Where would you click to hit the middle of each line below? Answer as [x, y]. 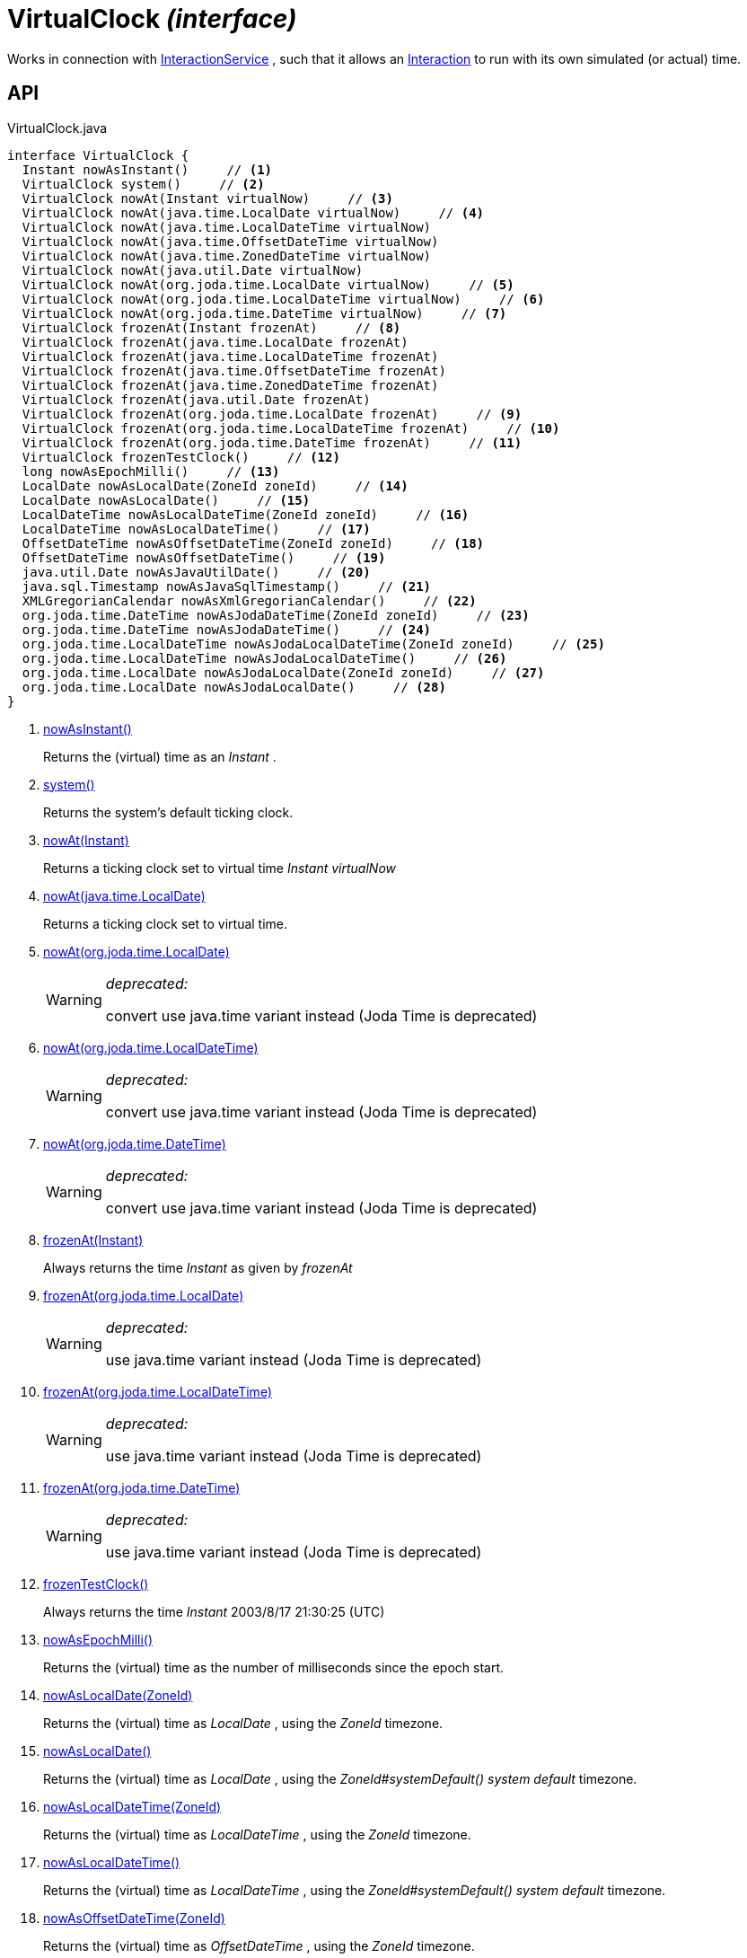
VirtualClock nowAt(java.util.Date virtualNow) [193, 270]
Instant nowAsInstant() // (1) [147, 169]
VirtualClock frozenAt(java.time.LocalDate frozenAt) [215, 342]
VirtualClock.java [57, 128]
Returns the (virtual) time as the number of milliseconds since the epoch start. [274, 1667]
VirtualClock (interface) [152, 19]
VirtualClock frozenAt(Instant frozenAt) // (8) [211, 327]
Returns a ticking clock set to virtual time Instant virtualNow [220, 868]
